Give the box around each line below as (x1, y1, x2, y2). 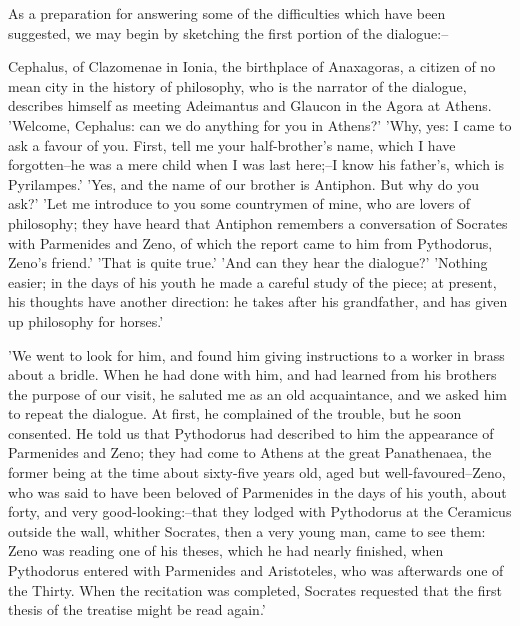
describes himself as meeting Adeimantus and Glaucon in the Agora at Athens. (8, 95, 492, 116)
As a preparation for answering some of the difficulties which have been (8, 3, 446, 23)
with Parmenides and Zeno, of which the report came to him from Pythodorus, (8, 232, 493, 253)
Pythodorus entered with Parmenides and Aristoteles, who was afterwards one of (8, 560, 504, 581)
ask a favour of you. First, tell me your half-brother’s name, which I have (8, 134, 456, 155)
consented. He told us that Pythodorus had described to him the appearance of (8, 422, 494, 443)
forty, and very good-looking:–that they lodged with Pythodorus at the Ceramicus (8, 501, 512, 522)
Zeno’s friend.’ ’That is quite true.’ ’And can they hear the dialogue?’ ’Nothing (8, 252, 488, 273)
